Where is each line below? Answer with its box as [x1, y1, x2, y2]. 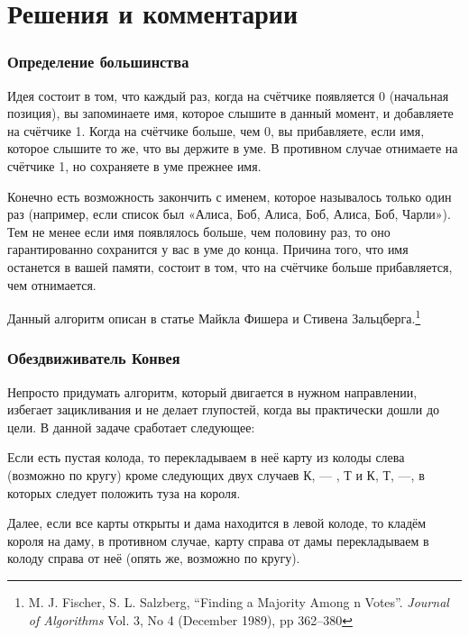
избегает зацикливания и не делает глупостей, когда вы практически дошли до [7, 400, 440, 419]
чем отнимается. [7, 275, 97, 294]
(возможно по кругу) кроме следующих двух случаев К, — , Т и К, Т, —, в [7, 465, 425, 484]
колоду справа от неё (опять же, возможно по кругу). [7, 549, 300, 568]
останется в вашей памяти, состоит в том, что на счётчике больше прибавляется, [7, 257, 453, 276]
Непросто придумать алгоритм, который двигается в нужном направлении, [7, 382, 418, 401]
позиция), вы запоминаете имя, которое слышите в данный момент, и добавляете [7, 104, 454, 123]
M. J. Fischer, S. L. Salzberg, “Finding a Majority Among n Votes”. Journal [28, 592, 449, 611]
